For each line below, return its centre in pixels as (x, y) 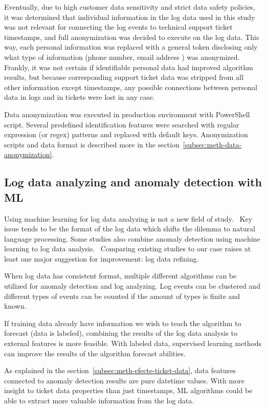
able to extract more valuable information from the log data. (99, 400)
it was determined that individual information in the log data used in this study (130, 17)
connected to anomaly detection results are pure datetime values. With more (124, 380)
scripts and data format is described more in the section (92, 144)
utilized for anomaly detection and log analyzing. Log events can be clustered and (132, 286)
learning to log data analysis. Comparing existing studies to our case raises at (128, 249)
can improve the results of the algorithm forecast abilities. (95, 353)
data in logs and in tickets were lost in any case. (80, 97)
